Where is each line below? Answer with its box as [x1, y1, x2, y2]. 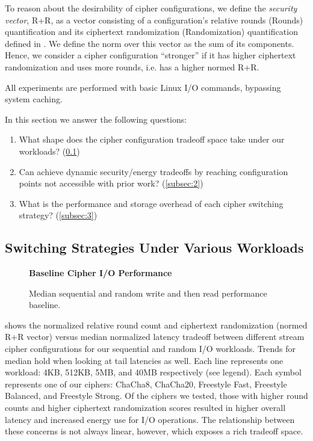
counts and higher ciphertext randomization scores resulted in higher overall [5, 401, 286, 414]
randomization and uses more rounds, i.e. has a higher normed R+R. [5, 60, 259, 73]
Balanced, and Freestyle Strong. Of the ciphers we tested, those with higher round [5, 389, 308, 402]
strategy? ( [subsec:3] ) [19, 209, 98, 221]
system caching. [5, 93, 63, 105]
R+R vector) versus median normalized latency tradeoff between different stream [5, 330, 305, 343]
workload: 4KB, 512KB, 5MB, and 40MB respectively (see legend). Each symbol [5, 366, 302, 378]
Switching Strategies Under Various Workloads [5, 238, 304, 257]
